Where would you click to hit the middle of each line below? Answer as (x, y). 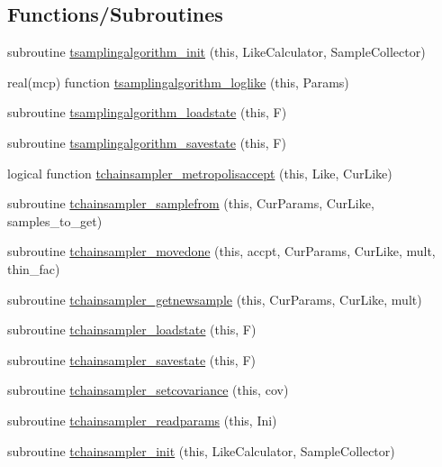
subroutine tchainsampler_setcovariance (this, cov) (148, 390)
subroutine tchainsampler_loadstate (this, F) (132, 330)
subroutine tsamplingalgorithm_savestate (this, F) (147, 142)
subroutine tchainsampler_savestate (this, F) (132, 359)
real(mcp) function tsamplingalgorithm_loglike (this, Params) (178, 82)
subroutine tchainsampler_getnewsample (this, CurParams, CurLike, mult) (215, 299)
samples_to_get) (55, 220)
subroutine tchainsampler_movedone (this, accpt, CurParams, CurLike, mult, (221, 251)
